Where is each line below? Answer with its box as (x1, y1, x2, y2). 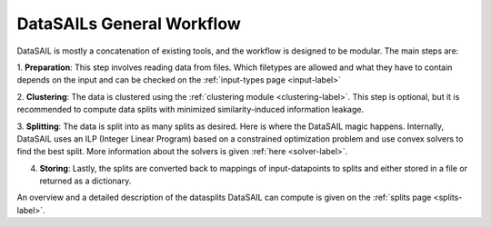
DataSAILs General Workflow (16, 14, 241, 34)
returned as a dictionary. (39, 175, 132, 186)
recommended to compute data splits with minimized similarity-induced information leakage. (16, 104, 364, 115)
